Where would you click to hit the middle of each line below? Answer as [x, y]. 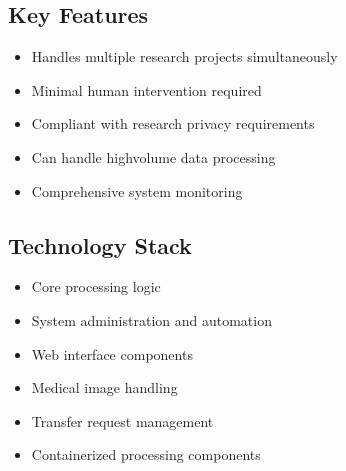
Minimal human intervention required [146, 89]
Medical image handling [104, 387]
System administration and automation [151, 319]
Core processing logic [96, 286]
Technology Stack [100, 244]
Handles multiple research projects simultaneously [184, 56]
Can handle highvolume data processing [153, 156]
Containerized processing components [146, 454]
